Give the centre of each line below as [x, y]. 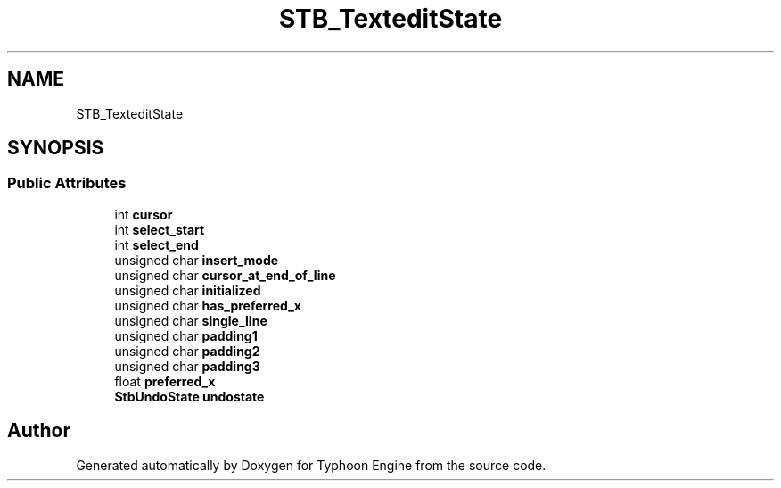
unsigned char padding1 [186, 335]
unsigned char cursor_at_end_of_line [225, 275]
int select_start [160, 229]
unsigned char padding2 [187, 351]
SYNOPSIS [56, 148]
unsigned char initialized [188, 290]
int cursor [144, 214]
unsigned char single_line [191, 320]
